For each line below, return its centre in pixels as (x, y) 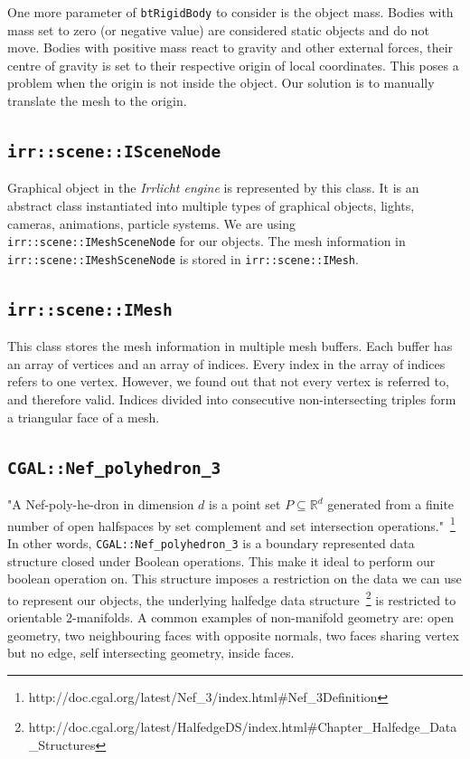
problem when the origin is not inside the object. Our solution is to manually (221, 83)
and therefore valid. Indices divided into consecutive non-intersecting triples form (232, 399)
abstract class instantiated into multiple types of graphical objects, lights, (211, 205)
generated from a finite (391, 504)
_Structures (62, 744)
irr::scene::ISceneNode (114, 152)
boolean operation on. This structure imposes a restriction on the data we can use (235, 579)
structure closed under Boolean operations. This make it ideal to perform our (221, 560)
